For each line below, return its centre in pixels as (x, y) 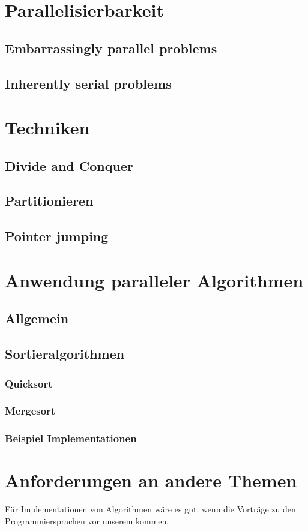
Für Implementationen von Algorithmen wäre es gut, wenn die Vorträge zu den (150, 509)
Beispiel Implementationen (71, 438)
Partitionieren (49, 201)
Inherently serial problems (88, 83)
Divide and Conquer (69, 165)
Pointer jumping (57, 236)
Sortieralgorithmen (65, 354)
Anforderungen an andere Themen (151, 480)
